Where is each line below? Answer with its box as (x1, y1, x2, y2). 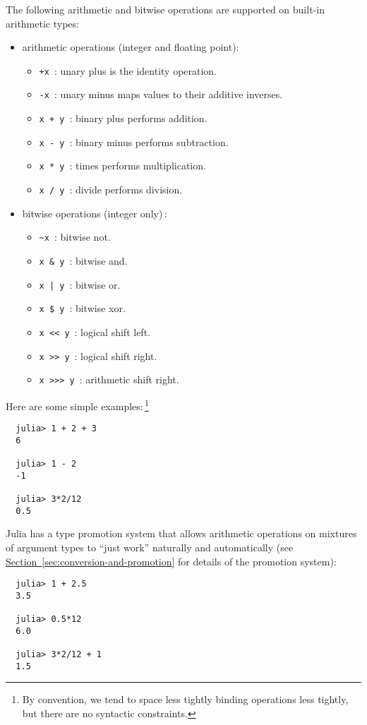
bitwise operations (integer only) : (22, 205, 167, 220)
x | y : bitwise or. (39, 277, 121, 292)
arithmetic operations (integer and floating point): (22, 40, 239, 54)
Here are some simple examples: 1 (6, 396, 149, 413)
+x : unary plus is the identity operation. (39, 63, 217, 78)
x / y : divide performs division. (39, 182, 183, 197)
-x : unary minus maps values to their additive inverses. (39, 87, 283, 102)
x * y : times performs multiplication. (39, 158, 206, 173)
